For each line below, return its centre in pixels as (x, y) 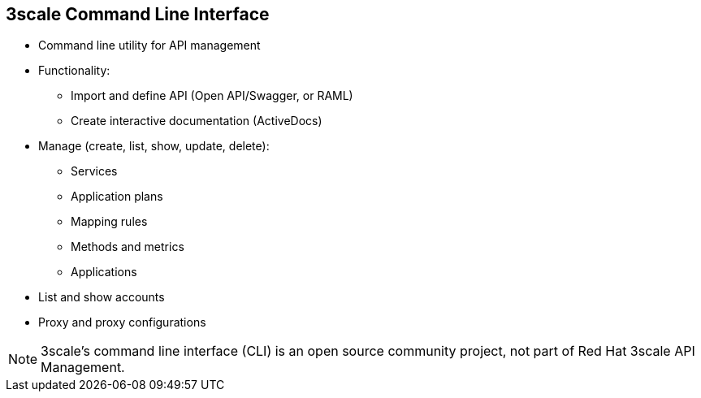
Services (94, 171)
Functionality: (74, 71)
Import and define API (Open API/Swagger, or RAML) (212, 96)
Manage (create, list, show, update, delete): (154, 146)
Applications (104, 272)
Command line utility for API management (149, 45)
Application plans (117, 197)
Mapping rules (109, 222)
